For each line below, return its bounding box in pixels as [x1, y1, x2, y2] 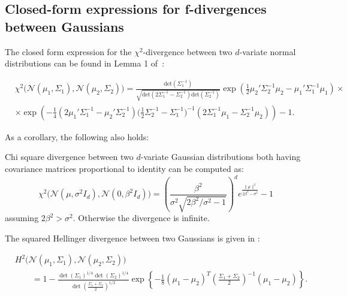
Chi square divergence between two [5, 150, 134, 163]
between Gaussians [5, 17, 124, 35]
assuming [5, 212, 39, 224]
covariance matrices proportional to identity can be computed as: [5, 162, 244, 175]
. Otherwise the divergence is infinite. [73, 212, 210, 224]
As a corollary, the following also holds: [5, 130, 149, 143]
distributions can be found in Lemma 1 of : [5, 57, 165, 70]
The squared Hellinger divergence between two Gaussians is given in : [5, 231, 260, 244]
